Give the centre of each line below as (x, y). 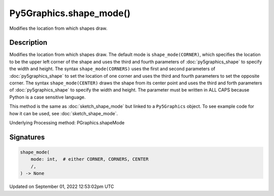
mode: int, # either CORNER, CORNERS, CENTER (90, 159)
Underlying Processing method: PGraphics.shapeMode (67, 122)
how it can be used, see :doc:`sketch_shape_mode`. (64, 113)
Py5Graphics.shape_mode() (70, 13)
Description (28, 43)
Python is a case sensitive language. (47, 97)
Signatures (27, 137)
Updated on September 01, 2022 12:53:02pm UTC (62, 186)
